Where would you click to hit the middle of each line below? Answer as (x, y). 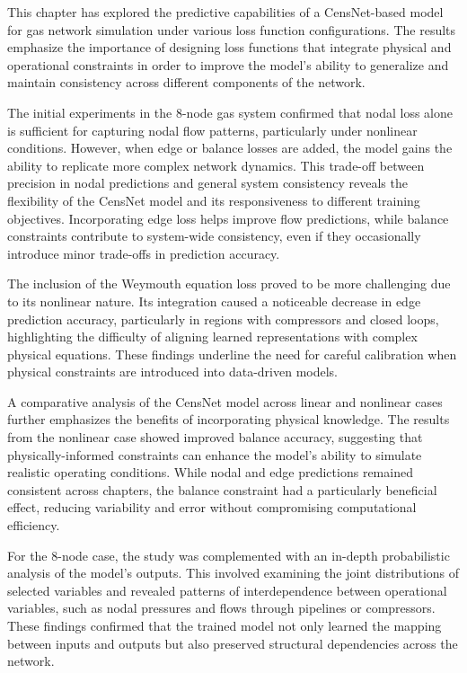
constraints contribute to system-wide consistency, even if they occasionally (214, 236)
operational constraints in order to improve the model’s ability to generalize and (228, 64)
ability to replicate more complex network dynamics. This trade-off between (216, 165)
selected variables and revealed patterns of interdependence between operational (227, 590)
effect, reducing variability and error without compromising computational (212, 507)
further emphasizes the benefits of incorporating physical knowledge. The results (229, 419)
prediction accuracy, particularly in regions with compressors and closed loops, (223, 319)
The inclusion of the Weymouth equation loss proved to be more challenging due (229, 283)
